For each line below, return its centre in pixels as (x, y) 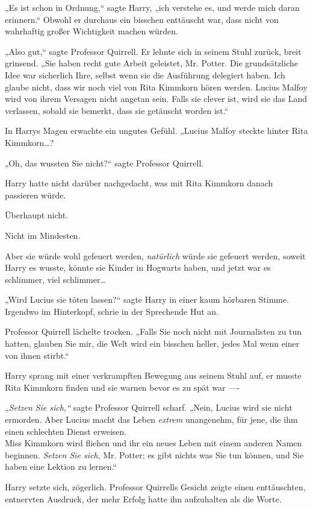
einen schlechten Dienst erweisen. (66, 431)
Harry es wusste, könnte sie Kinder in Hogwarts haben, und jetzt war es (138, 267)
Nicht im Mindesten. (43, 235)
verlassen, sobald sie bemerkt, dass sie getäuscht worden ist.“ (117, 110)
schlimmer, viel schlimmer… (55, 279)
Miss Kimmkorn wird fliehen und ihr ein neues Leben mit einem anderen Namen (153, 443)
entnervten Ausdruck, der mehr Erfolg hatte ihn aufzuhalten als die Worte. (143, 498)
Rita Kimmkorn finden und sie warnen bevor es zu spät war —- (122, 387)
